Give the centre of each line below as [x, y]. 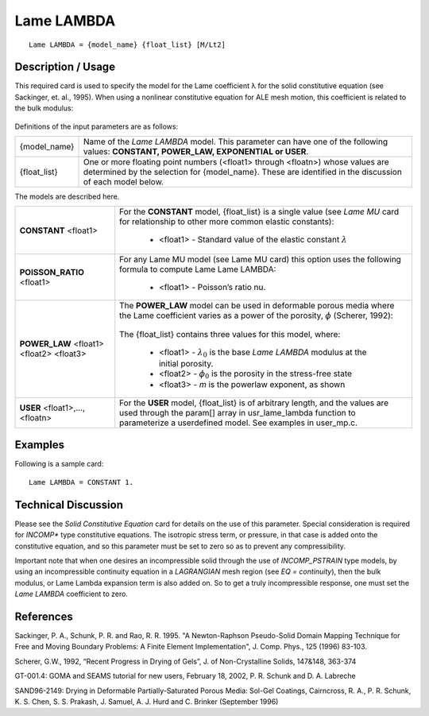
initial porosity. [186, 363]
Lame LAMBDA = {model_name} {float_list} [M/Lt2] [128, 45]
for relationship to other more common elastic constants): [227, 222]
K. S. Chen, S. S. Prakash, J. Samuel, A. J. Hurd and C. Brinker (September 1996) [147, 701]
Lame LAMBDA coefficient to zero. [71, 594]
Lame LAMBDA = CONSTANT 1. [81, 482]
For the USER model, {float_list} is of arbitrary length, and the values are [254, 403]
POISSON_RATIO [52, 272]
